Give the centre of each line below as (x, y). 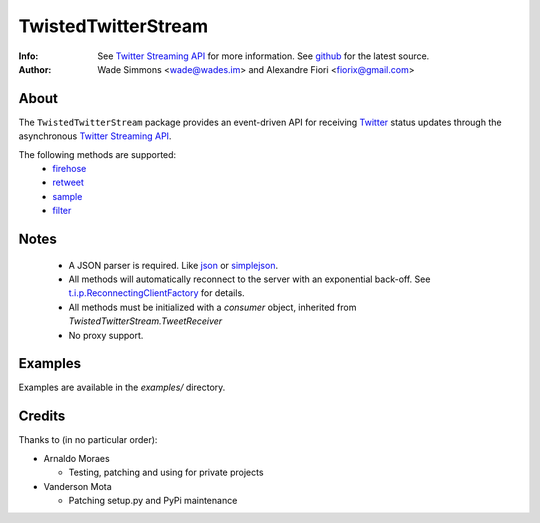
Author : (35, 69)
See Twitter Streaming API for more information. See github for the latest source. (263, 56)
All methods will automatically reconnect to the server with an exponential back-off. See (249, 279)
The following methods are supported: (97, 154)
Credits (42, 416)
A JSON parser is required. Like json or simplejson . (173, 265)
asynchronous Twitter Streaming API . (95, 136)
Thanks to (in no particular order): (88, 440)
